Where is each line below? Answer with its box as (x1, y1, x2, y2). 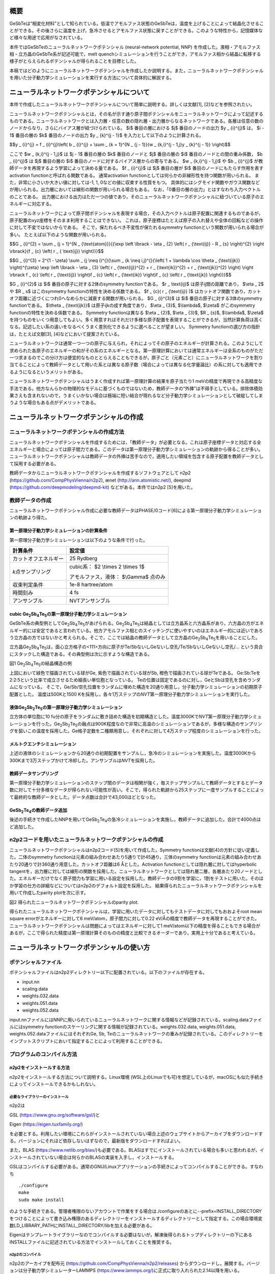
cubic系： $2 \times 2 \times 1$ (69, 563, 145, 570)
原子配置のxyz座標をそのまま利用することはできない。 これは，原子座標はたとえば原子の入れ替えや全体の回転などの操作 (9, 217, 263, 224)
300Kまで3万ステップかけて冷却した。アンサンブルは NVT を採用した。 (9, 757, 158, 763)
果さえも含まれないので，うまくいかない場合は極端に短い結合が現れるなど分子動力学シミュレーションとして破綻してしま (9, 392, 263, 399)
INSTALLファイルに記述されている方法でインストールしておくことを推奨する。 (9, 1239, 175, 1245)
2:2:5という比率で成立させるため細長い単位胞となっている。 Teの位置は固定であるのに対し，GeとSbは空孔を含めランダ (9, 677, 261, 683)
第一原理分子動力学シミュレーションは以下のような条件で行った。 (9, 537, 148, 543)
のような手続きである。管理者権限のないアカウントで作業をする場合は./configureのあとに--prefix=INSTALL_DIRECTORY (9, 1208, 262, 1214)
